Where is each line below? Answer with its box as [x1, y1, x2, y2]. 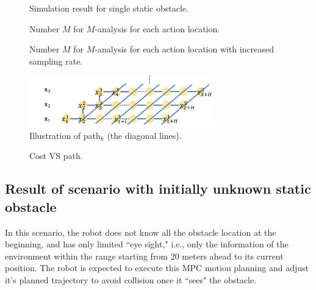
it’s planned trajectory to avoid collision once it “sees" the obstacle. [5, 273, 257, 286]
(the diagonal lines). [107, 129, 182, 141]
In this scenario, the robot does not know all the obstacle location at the [5, 225, 276, 238]
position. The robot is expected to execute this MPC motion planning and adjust [5, 261, 309, 274]
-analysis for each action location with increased [95, 43, 274, 55]
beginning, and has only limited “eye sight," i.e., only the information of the [5, 238, 289, 250]
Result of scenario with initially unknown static [5, 179, 311, 198]
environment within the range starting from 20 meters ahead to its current [5, 249, 284, 262]
